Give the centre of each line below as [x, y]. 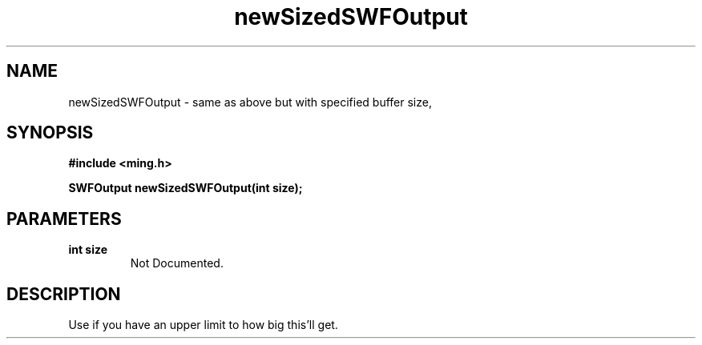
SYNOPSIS [50, 133]
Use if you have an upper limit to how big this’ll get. [203, 325]
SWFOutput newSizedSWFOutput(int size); [186, 188]
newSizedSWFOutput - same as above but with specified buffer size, [250, 102]
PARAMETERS [64, 219]
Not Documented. [177, 263]
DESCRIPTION [64, 294]
